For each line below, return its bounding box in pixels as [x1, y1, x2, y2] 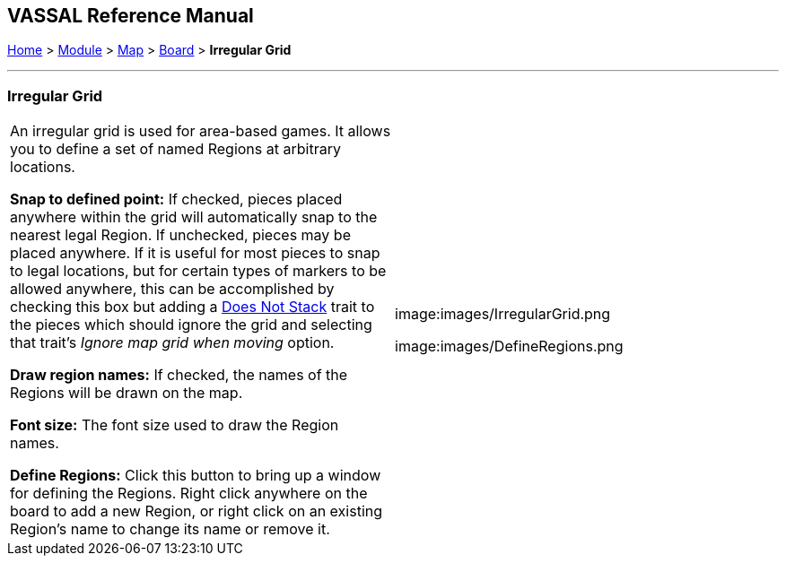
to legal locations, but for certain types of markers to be [10, 262, 387, 281]
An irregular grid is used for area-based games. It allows [10, 122, 391, 141]
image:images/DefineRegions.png [395, 337, 624, 356]
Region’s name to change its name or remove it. [10, 520, 330, 539]
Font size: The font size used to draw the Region [10, 416, 339, 435]
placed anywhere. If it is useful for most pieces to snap [10, 244, 380, 263]
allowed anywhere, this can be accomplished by [10, 280, 335, 299]
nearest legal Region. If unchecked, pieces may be [10, 226, 351, 245]
